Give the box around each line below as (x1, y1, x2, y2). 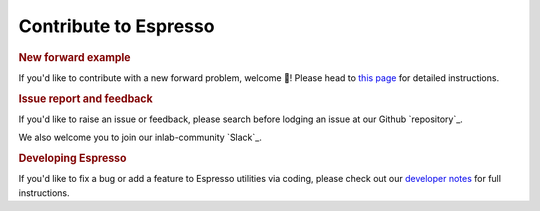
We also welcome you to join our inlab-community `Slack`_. (18, 131, 262, 144)
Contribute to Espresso (18, 15, 215, 37)
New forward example (18, 50, 131, 64)
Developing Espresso (18, 151, 127, 165)
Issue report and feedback (18, 91, 154, 105)
